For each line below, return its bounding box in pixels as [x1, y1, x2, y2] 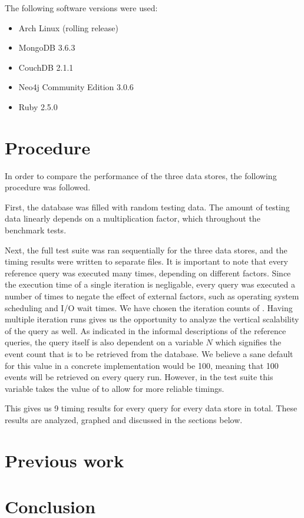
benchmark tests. [5, 224, 67, 236]
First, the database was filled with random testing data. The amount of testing [5, 200, 290, 213]
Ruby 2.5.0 [18, 100, 58, 113]
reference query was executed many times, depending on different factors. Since [5, 266, 291, 279]
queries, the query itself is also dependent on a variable [5, 336, 203, 348]
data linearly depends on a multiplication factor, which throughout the [5, 212, 260, 225]
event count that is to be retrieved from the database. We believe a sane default [5, 348, 293, 359]
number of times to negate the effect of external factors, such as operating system [5, 290, 299, 302]
